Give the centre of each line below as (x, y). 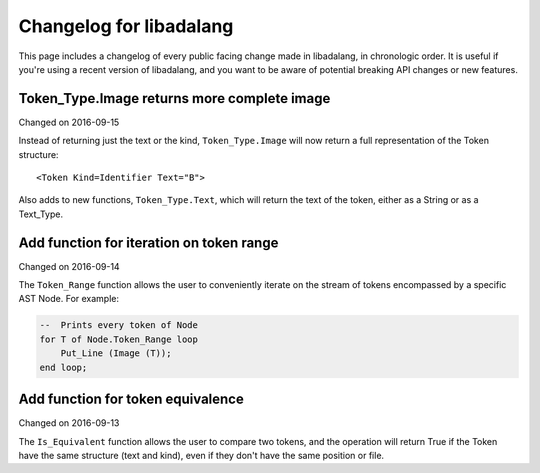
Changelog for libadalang (126, 26)
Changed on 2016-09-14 (69, 266)
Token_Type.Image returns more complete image (174, 98)
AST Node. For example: (69, 299)
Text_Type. (41, 214)
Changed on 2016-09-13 (69, 423)
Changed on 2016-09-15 (69, 122)
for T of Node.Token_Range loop (119, 339)
